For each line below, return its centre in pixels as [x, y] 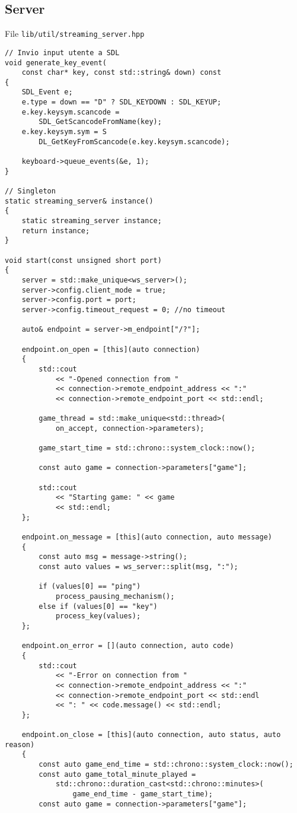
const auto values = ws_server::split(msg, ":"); [138, 566]
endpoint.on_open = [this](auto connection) [111, 349]
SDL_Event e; [47, 92]
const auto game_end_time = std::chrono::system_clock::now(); [166, 765]
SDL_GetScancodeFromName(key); [100, 122]
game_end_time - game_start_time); [143, 794]
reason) [20, 744]
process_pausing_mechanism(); [115, 596]
